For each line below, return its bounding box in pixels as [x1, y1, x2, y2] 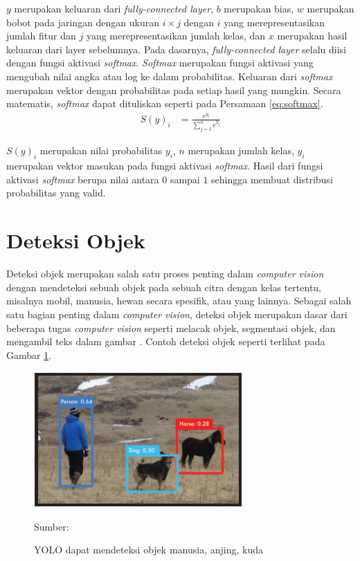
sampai [170, 172, 200, 186]
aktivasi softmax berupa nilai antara [6, 172, 159, 186]
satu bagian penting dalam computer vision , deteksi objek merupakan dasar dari [6, 306, 348, 321]
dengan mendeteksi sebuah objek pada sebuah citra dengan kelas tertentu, [6, 279, 322, 294]
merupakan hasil [277, 28, 348, 43]
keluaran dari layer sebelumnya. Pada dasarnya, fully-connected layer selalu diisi [6, 42, 346, 56]
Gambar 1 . [6, 347, 52, 362]
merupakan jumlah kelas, [188, 143, 294, 158]
